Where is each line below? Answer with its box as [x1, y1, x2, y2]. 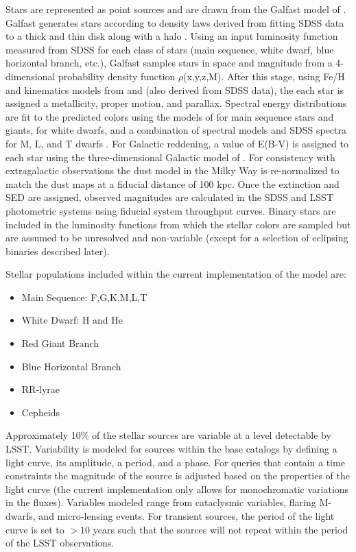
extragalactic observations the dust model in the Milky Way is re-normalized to [5, 163, 340, 178]
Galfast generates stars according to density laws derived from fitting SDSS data [5, 15, 344, 29]
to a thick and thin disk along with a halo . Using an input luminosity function [5, 29, 338, 43]
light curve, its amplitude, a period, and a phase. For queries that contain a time [5, 455, 345, 469]
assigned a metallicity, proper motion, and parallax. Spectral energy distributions [5, 96, 347, 110]
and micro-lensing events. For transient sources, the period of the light [38, 509, 335, 523]
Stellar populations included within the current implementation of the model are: [5, 267, 346, 281]
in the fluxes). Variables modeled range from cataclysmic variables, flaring [5, 495, 316, 509]
